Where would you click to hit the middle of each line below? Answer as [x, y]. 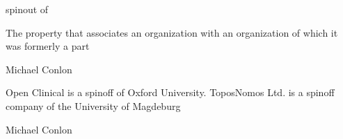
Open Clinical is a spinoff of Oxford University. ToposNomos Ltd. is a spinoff [170, 92]
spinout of [27, 9]
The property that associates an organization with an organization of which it [172, 32]
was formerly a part [48, 46]
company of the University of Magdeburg [93, 105]
